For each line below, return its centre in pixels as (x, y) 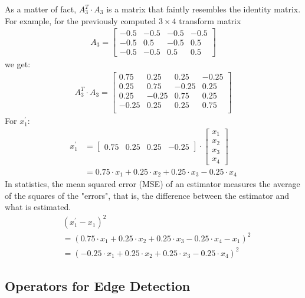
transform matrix (210, 20)
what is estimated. (38, 207)
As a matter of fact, (41, 9)
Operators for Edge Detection (98, 285)
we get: (18, 64)
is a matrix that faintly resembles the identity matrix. (204, 9)
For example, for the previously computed (81, 20)
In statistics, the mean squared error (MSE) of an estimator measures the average (152, 184)
